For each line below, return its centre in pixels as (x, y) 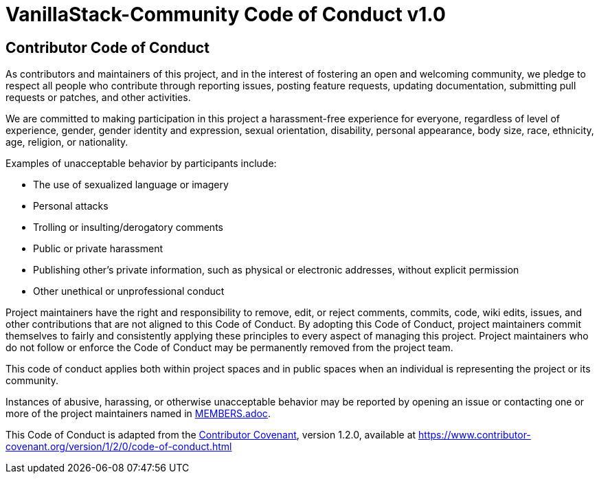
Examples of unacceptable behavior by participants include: (141, 164)
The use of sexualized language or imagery (131, 185)
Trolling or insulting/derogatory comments (128, 227)
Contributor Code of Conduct (108, 47)
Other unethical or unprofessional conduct (129, 291)
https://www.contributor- (475, 435)
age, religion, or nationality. (67, 142)
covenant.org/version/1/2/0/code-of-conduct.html (119, 447)
